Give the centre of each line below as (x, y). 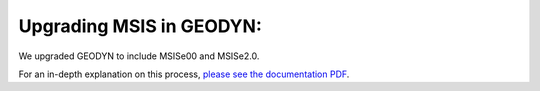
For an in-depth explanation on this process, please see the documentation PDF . (184, 74)
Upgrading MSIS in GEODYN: (140, 26)
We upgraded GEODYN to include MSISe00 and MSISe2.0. (139, 56)
